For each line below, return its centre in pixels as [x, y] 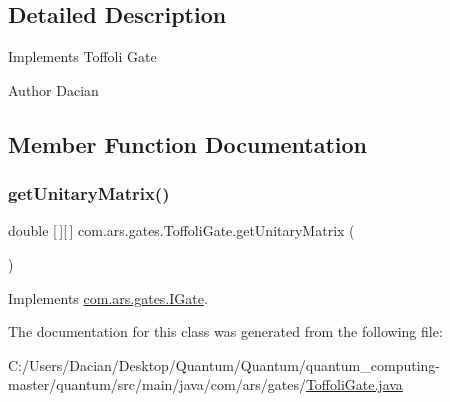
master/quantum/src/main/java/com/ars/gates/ [157, 384]
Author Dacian [53, 89]
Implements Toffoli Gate [82, 56]
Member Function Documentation [188, 143]
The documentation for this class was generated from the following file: [225, 331]
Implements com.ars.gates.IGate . [108, 297]
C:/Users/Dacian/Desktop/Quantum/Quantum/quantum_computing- [224, 364]
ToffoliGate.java [354, 384]
